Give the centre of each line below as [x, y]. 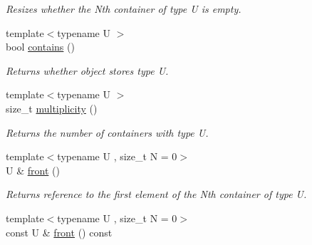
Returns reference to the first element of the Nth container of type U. [156, 194]
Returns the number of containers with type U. [107, 132]
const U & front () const [59, 232]
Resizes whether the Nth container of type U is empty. [124, 9]
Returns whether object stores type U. [87, 70]
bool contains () [40, 47]
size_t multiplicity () [52, 108]
